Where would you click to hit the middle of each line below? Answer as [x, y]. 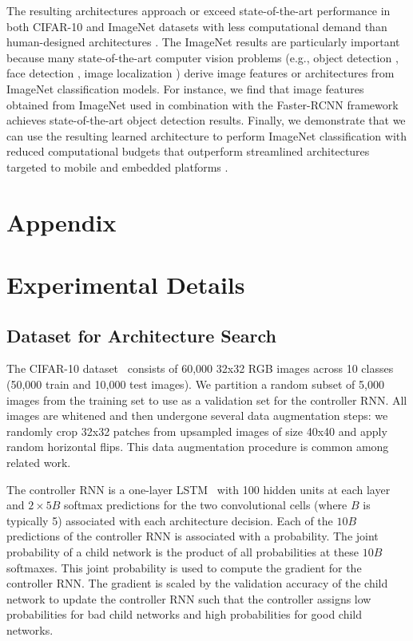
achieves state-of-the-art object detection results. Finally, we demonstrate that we [206, 120]
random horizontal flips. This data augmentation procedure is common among [198, 447]
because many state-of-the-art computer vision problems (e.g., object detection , [203, 57]
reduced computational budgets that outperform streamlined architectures [188, 151]
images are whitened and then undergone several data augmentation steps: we [197, 415]
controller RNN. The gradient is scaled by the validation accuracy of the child [197, 583]
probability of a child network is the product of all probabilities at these [183, 552]
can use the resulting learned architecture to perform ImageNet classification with [207, 135]
